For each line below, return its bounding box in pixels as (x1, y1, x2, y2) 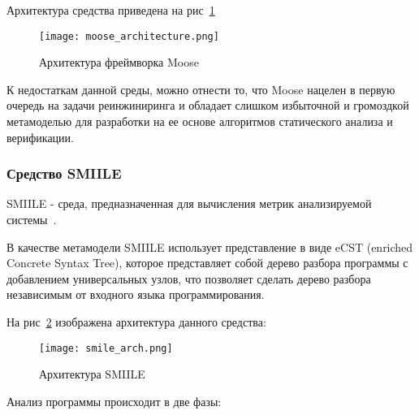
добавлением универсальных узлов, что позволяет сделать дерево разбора (6, 270, 371, 287)
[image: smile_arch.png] (39, 342, 173, 354)
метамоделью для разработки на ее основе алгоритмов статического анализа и (6, 113, 393, 130)
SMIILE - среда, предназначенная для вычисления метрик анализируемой (6, 195, 372, 212)
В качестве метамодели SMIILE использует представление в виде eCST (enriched (6, 238, 413, 255)
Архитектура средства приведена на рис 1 (6, 2, 215, 18)
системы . (6, 211, 57, 228)
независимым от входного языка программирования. (6, 286, 265, 303)
